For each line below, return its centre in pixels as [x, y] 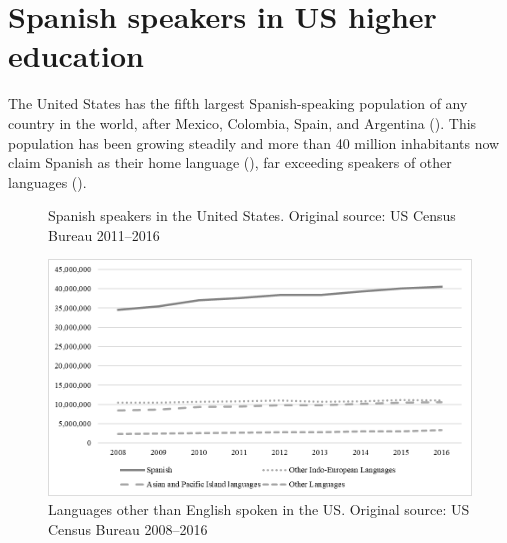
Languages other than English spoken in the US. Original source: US [259, 509]
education [76, 55]
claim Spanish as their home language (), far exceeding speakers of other [230, 162]
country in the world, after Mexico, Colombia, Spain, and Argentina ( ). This [242, 122]
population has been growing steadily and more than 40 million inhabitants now [254, 142]
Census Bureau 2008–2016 [128, 528]
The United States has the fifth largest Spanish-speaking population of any [238, 103]
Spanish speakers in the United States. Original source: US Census [252, 215]
